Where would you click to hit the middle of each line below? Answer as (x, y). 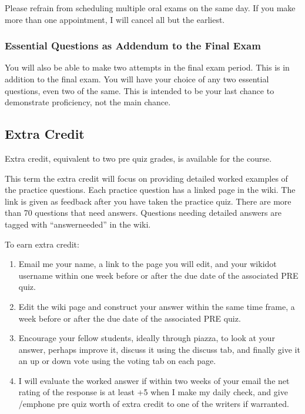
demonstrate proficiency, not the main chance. (88, 102)
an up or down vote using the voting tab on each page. (117, 361)
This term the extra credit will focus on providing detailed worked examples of (146, 178)
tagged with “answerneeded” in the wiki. (78, 224)
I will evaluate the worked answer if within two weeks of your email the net (154, 380)
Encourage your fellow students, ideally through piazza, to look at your (147, 338)
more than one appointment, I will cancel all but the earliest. (115, 19)
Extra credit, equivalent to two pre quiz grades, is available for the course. (138, 158)
